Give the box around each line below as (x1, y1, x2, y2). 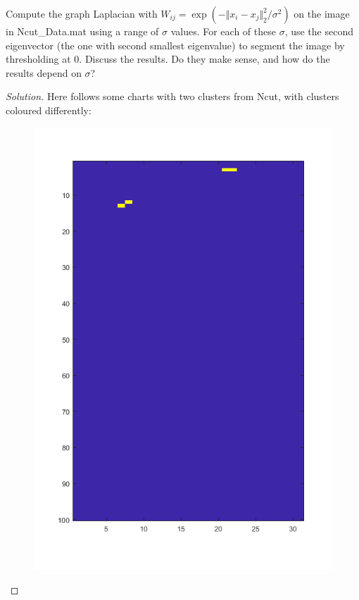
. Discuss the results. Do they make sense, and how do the (79, 51, 330, 66)
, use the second (284, 24, 353, 38)
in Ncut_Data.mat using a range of (6, 24, 159, 38)
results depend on (6, 65, 82, 80)
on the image (294, 6, 350, 20)
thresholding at (6, 51, 71, 66)
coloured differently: (6, 102, 92, 117)
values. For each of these (170, 24, 276, 38)
